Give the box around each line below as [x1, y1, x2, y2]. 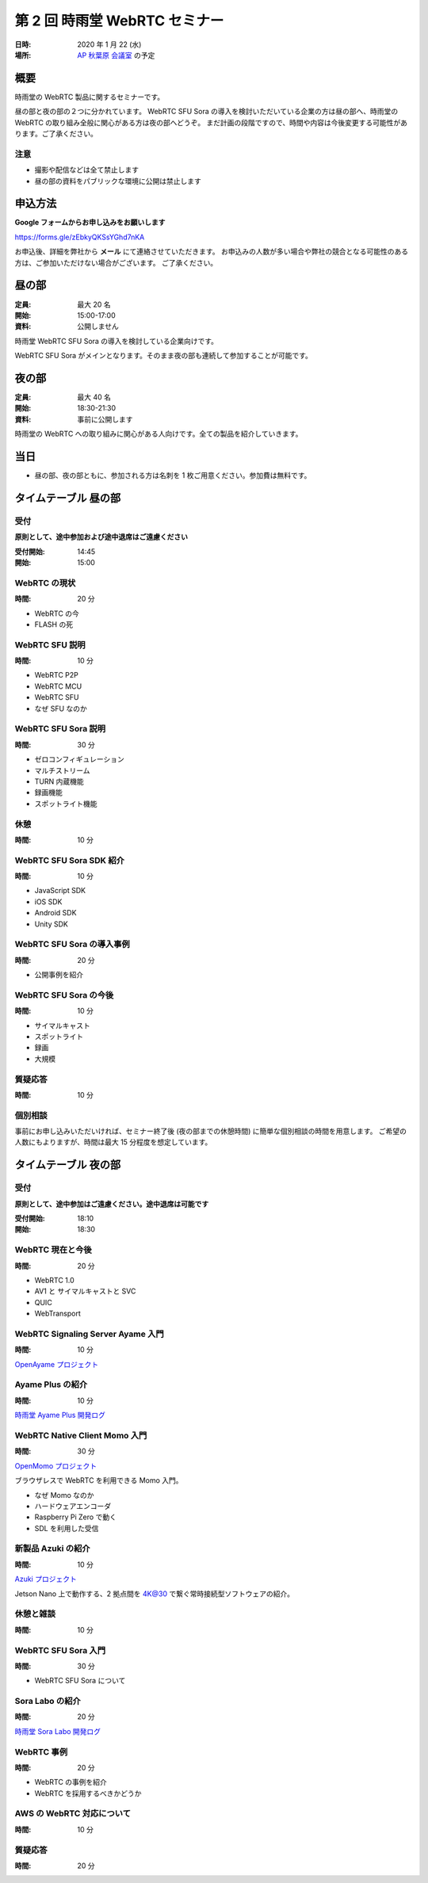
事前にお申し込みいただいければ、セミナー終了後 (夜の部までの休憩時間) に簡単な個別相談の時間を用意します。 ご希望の [14, 1126, 407, 1136]
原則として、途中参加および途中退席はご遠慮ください [14, 532, 188, 542]
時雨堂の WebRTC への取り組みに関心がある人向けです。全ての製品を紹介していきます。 [14, 429, 303, 439]
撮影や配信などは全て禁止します [34, 165, 139, 174]
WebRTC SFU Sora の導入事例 [14, 939, 130, 950]
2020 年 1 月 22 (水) [77, 40, 142, 49]
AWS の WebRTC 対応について [14, 1808, 131, 1819]
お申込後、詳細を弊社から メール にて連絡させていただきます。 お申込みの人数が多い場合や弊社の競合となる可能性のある [14, 246, 408, 257]
